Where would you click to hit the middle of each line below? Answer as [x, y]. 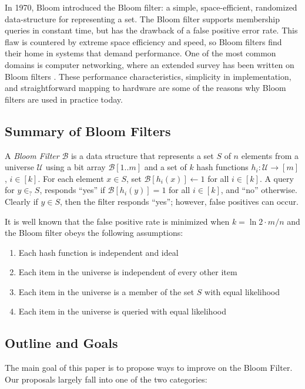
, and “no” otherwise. [259, 190]
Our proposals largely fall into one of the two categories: [106, 379]
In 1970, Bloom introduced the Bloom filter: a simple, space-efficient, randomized [151, 7]
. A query [276, 178]
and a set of [165, 167]
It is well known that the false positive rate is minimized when [117, 221]
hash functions [222, 167]
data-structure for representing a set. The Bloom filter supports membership [143, 18]
